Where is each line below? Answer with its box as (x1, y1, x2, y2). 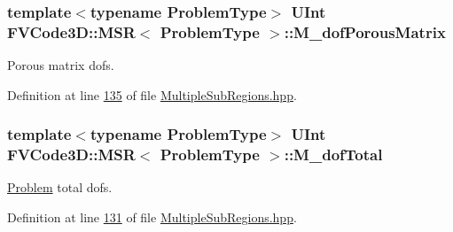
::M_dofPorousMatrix (284, 20, 446, 43)
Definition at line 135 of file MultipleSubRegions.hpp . (7, 85, 297, 104)
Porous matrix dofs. (7, 56, 114, 74)
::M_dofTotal (284, 143, 383, 166)
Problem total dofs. (7, 178, 113, 197)
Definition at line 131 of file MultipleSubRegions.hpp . (7, 208, 297, 227)
